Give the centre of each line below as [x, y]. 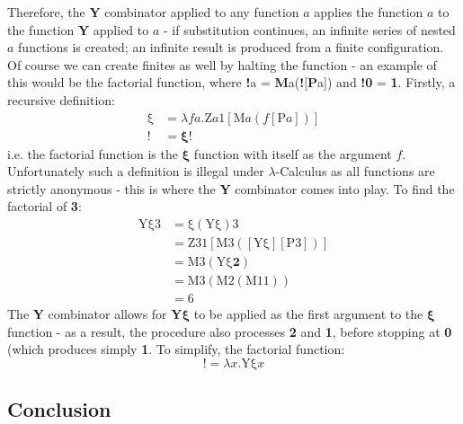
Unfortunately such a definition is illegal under [136, 171]
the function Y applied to [78, 29]
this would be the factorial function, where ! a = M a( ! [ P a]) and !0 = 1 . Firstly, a [231, 82]
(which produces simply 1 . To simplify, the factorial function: [176, 349]
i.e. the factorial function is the [93, 153]
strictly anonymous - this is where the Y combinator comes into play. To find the [231, 188]
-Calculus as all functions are [355, 171]
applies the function [369, 12]
